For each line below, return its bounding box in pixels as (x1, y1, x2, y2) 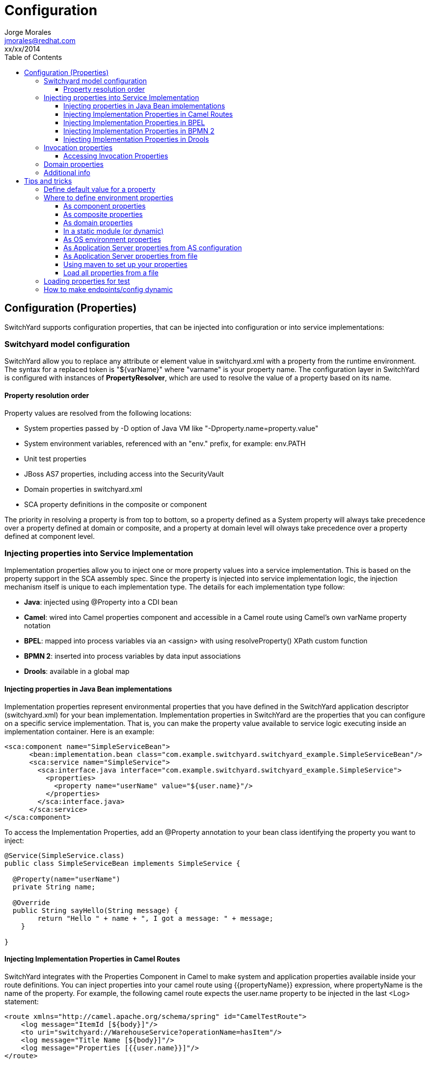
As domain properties (63, 218, 133, 227)
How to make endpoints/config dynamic (44, 285, 173, 294)
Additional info (44, 168, 90, 177)
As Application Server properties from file (63, 251, 198, 260)
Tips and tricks (24, 176, 72, 185)
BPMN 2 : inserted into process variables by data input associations (24, 652, 241, 661)
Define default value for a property (44, 185, 156, 193)
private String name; (12, 883, 96, 891)
